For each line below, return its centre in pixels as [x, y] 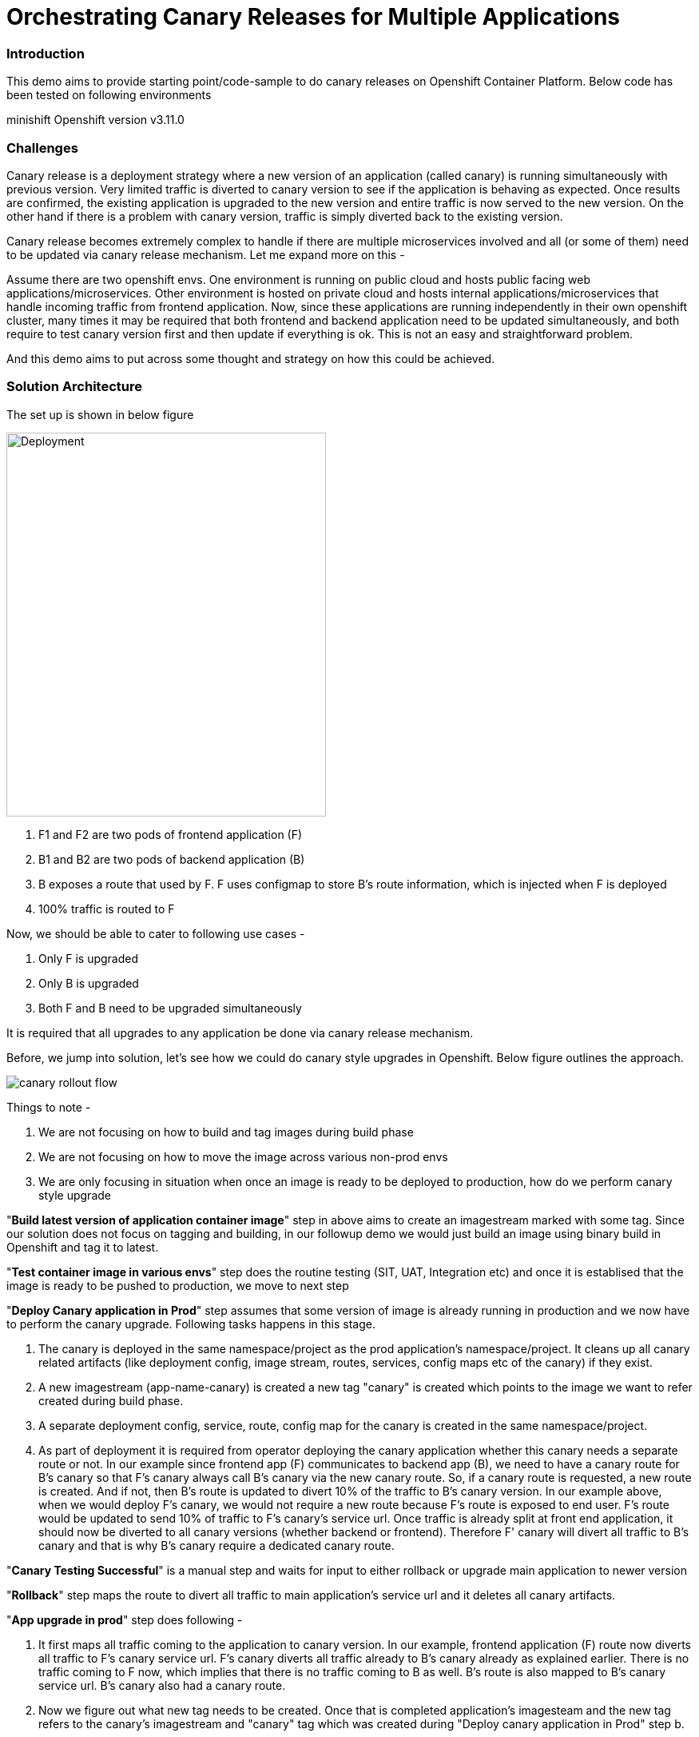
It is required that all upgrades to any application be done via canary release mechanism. [240, 1032]
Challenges [42, 148]
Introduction [46, 53]
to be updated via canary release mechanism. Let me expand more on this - [206, 254]
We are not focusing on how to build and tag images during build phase [226, 1132]
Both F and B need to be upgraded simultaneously [170, 1008]
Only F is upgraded [89, 958]
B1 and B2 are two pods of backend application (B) [172, 859]
